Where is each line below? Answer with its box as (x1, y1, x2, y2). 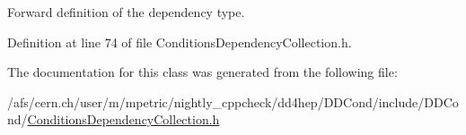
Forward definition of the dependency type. (7, 3, 245, 21)
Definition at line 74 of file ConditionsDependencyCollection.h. (7, 32, 352, 51)
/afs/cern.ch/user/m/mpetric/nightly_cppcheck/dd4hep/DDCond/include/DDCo (7, 92, 459, 111)
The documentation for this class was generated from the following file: (7, 63, 398, 81)
